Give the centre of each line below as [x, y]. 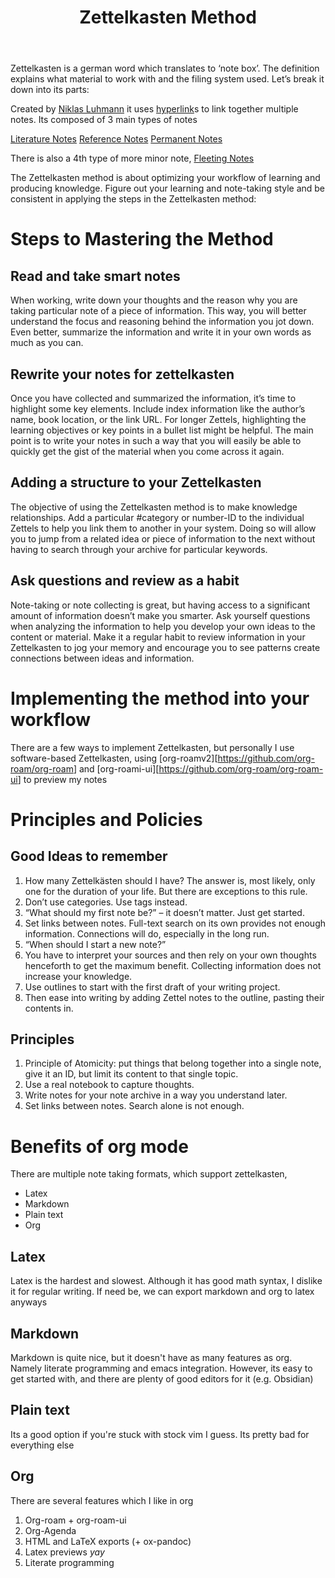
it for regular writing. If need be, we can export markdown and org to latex [162, 1292]
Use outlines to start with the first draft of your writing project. [152, 987]
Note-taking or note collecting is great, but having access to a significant [160, 605]
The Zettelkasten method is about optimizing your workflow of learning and [165, 178]
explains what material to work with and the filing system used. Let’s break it [167, 79]
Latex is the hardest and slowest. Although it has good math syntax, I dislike [166, 1281]
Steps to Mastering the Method [142, 239]
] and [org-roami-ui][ [116, 768]
